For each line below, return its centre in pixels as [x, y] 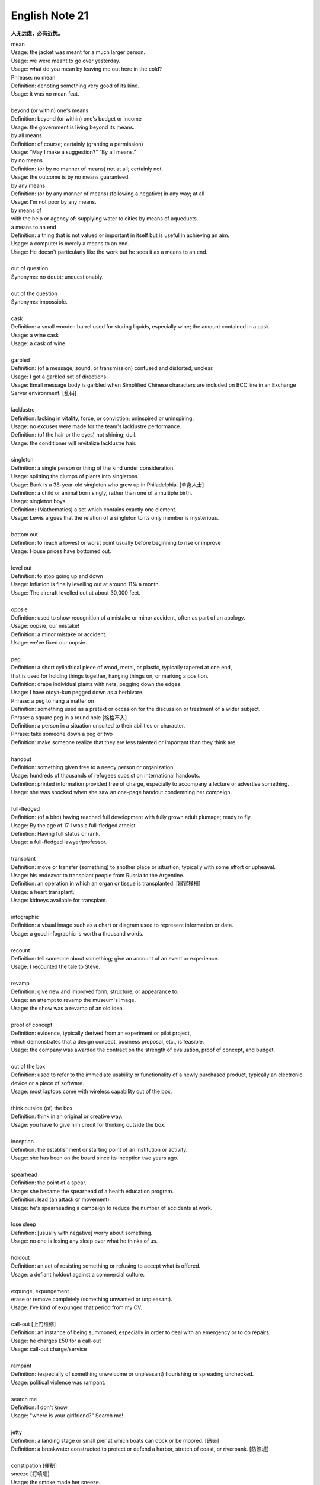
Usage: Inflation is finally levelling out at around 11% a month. [86, 584]
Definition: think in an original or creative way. [67, 1116]
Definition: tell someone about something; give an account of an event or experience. [115, 958]
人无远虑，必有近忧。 [37, 33]
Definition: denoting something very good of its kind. [75, 86]
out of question [30, 268]
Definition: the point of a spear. [49, 1183]
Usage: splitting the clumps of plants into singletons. [75, 476]
